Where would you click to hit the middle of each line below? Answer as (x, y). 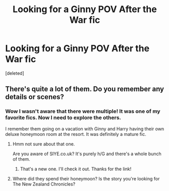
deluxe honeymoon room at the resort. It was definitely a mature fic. (76, 134)
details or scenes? (35, 97)
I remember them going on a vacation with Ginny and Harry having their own (85, 129)
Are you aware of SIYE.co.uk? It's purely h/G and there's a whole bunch (87, 154)
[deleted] (15, 73)
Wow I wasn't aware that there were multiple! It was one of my (83, 111)
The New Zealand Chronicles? (44, 184)
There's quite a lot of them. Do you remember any (85, 89)
